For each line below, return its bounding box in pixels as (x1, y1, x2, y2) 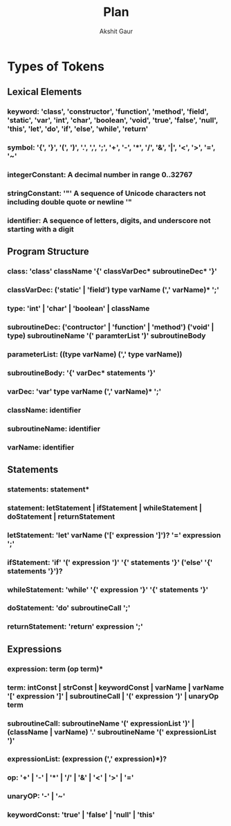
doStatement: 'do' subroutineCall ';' (7, 603, 131, 613)
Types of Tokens (7, 58, 105, 74)
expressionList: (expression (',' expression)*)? (7, 754, 167, 764)
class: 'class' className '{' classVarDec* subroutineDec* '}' (7, 267, 218, 276)
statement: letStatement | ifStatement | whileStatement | (7, 503, 203, 512)
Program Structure (7, 246, 90, 258)
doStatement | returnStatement (7, 512, 115, 521)
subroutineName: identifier (7, 424, 101, 433)
